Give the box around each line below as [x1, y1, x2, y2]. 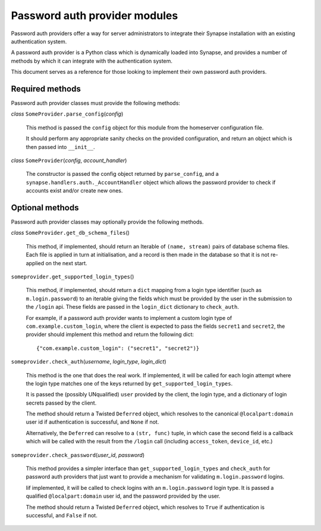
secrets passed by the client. [26, 399, 97, 406]
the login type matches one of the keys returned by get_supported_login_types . [26, 380, 233, 387]
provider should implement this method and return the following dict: [26, 331, 194, 338]
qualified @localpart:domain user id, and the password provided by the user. [26, 492, 221, 500]
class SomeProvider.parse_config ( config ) [11, 110, 124, 117]
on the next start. [45, 259, 87, 266]
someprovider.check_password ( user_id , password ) [11, 451, 145, 458]
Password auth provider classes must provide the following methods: [11, 100, 181, 107]
